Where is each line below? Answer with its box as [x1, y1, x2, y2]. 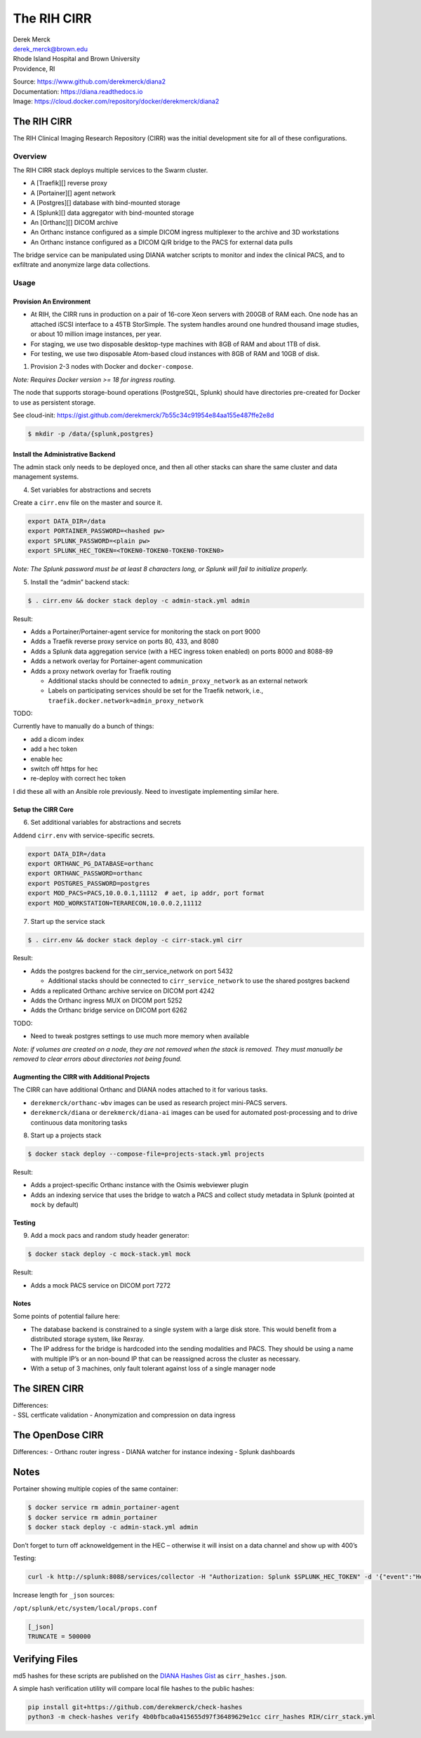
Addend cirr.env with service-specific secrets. [13, 831, 155, 839]
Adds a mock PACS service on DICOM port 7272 [30, 1281, 171, 1289]
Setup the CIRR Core [13, 805, 74, 814]
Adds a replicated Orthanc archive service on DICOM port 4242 [30, 986, 215, 995]
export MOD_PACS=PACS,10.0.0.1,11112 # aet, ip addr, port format [27, 889, 265, 897]
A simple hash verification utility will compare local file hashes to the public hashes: [13, 1685, 255, 1693]
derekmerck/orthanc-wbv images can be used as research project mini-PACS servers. [30, 1098, 288, 1106]
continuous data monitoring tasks [30, 1118, 128, 1127]
